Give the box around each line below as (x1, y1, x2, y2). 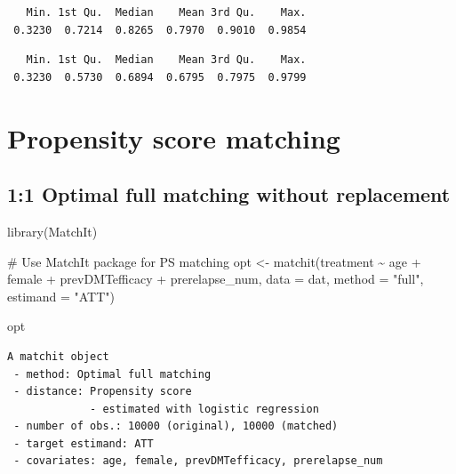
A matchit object (7, 349, 109, 363)
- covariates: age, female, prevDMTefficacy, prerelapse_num (13, 454, 383, 468)
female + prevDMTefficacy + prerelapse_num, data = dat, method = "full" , (7, 269, 424, 288)
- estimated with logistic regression (90, 402, 319, 415)
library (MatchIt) (7, 221, 98, 240)
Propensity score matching (7, 119, 340, 156)
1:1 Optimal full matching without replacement (7, 181, 451, 208)
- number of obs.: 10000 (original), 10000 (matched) (13, 420, 339, 433)
